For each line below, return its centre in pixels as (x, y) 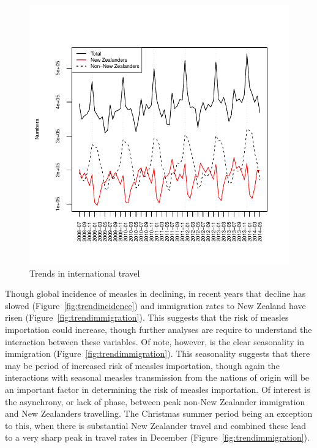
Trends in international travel (85, 273)
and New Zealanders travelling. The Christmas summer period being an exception (159, 413)
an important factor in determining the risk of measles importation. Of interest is (158, 389)
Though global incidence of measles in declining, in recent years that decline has (155, 293)
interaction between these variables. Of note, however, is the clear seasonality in (155, 341)
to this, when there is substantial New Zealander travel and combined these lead (156, 425)
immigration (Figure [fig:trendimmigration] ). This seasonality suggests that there (158, 353)
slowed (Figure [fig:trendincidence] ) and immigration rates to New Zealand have (155, 305)
